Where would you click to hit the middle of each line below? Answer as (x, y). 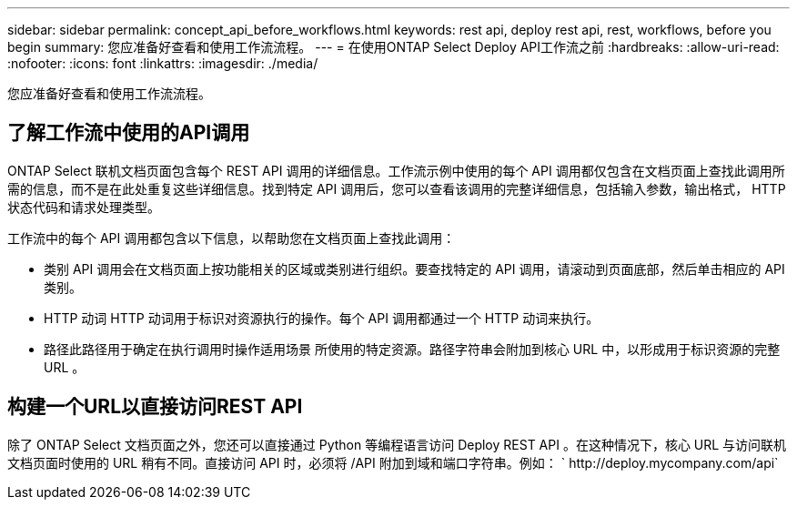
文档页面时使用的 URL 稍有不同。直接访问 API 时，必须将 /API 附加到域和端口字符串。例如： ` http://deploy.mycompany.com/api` (393, 462)
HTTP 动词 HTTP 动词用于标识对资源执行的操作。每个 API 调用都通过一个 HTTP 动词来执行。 (322, 318)
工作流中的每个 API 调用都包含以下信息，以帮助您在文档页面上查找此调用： (232, 238)
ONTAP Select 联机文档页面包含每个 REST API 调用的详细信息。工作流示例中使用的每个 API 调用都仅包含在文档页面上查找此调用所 (396, 170)
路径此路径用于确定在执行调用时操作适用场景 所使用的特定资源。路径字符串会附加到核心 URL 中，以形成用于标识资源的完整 (412, 349)
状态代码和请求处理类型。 (84, 207)
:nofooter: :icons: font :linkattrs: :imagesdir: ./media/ (163, 63)
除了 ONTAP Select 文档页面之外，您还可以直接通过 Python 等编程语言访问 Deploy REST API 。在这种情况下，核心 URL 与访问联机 (397, 444)
